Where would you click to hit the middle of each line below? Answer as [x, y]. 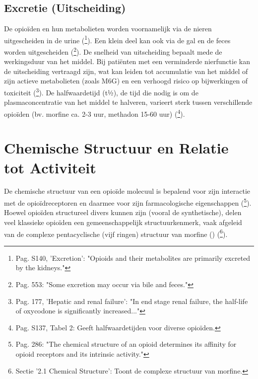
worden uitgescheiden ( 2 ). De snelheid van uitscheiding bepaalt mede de [113, 51]
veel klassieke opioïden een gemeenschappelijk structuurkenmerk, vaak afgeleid [123, 222]
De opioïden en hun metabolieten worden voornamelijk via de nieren [108, 29]
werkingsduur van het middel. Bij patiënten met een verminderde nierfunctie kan [127, 61]
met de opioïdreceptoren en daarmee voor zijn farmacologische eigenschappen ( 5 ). [128, 202]
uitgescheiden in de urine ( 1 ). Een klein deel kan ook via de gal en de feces [117, 39]
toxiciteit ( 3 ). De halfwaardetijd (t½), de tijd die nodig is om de [101, 92]
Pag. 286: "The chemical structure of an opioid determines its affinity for [126, 344]
